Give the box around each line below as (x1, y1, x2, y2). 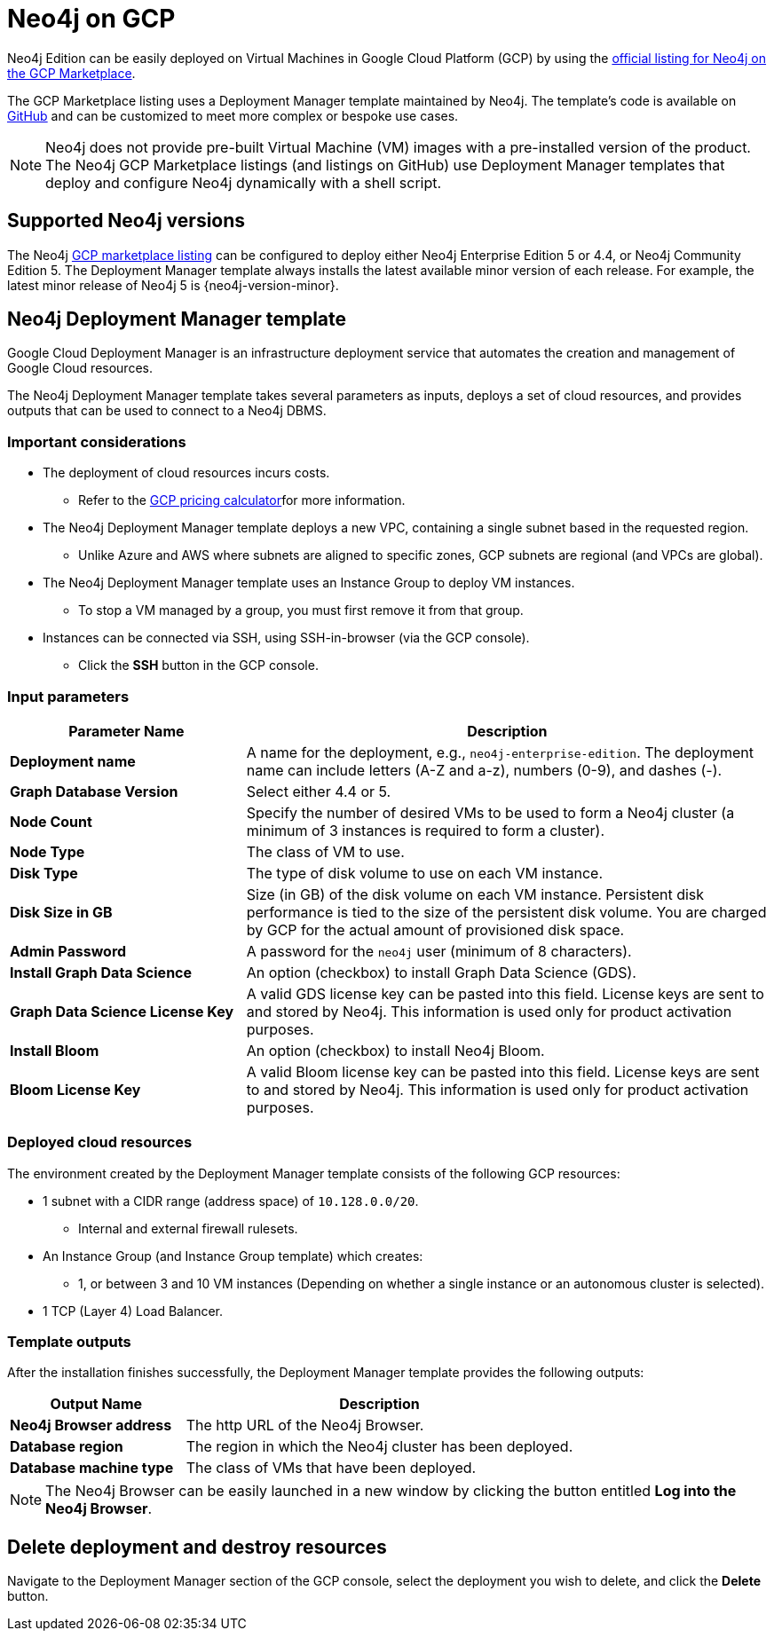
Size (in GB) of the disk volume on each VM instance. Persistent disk (246, 885, 705, 903)
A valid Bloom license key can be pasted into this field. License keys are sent (246, 1062, 760, 1081)
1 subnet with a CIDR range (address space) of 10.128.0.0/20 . (43, 1193, 419, 1209)
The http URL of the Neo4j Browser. (186, 1416, 424, 1435)
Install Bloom (10, 1041, 99, 1059)
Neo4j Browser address (10, 1416, 172, 1435)
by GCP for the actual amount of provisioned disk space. (246, 920, 625, 939)
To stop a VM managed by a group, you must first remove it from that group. (78, 602, 524, 618)
